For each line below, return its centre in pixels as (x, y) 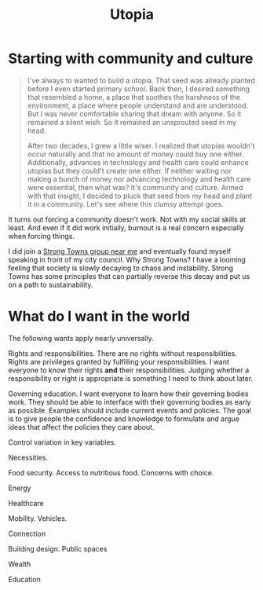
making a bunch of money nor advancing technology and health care (139, 179)
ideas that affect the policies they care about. (81, 427)
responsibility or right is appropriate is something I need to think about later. (131, 378)
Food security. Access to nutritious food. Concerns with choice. (111, 472)
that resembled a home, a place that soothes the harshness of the (134, 97)
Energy (20, 488)
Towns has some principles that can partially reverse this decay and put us (129, 276)
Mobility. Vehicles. (38, 518)
